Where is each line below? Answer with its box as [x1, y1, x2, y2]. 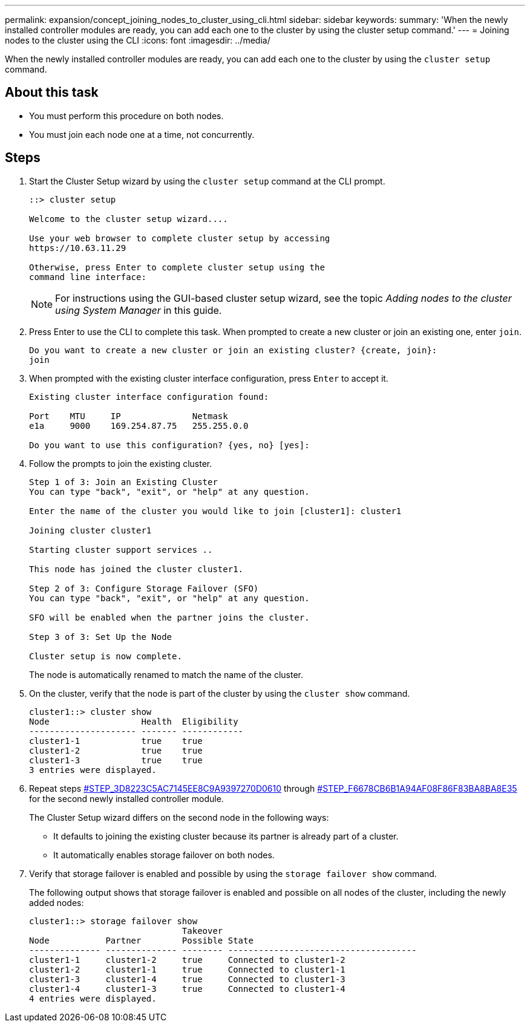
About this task [5, 85, 99, 100]
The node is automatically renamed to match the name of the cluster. [29, 669, 304, 680]
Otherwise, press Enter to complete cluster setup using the [29, 262, 325, 272]
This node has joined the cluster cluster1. [29, 564, 244, 574]
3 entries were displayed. [29, 765, 157, 775]
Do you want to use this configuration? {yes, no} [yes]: [29, 440, 310, 450]
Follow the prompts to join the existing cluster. [29, 458, 212, 469]
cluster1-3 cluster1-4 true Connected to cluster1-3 [29, 974, 345, 984]
